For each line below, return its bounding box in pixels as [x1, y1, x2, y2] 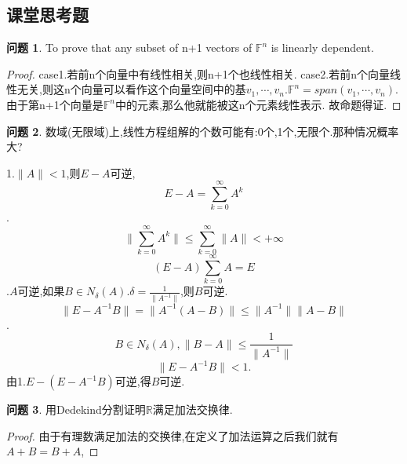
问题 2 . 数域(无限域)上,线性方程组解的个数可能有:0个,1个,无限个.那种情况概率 [6, 122, 399, 139]
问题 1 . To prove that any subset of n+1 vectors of [6, 39, 253, 56]
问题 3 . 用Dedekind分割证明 [6, 401, 146, 418]
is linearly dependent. [271, 39, 374, 56]
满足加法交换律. [152, 401, 233, 418]
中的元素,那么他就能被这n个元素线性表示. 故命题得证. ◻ [114, 96, 402, 112]
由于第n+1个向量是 [6, 96, 104, 112]
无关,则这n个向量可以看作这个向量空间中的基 [16, 81, 246, 97]
